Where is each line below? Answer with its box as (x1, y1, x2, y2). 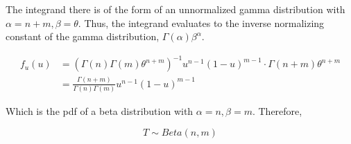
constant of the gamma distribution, (6, 29, 160, 44)
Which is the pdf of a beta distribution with (6, 103, 194, 118)
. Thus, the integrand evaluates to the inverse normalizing (78, 15, 325, 30)
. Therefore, (252, 103, 302, 118)
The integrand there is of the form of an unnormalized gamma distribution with (6, 2, 345, 16)
